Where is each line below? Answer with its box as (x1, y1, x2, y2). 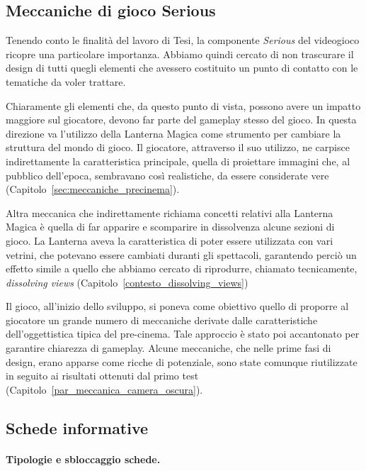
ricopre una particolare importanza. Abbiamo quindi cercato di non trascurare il (6, 46, 354, 61)
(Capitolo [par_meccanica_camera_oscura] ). (6, 382, 203, 397)
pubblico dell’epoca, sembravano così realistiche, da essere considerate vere (6, 167, 329, 182)
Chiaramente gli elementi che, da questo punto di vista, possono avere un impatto (6, 98, 361, 113)
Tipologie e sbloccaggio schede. (6, 451, 161, 466)
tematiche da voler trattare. (6, 74, 126, 89)
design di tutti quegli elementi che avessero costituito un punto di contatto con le (6, 60, 358, 75)
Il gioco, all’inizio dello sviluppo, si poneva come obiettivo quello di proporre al (6, 299, 349, 314)
